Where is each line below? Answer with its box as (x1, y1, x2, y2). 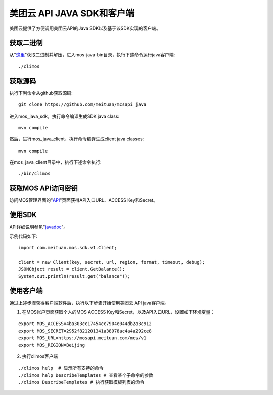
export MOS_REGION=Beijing (18, 342, 85, 348)
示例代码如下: (9, 233, 38, 239)
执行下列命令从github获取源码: (9, 90, 73, 96)
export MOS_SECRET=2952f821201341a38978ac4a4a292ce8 (18, 328, 152, 334)
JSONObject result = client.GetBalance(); (18, 266, 125, 272)
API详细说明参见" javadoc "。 (9, 224, 68, 230)
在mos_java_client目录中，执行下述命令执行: (9, 159, 102, 165)
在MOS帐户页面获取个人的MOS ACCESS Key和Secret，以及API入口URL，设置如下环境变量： (22, 309, 215, 315)
